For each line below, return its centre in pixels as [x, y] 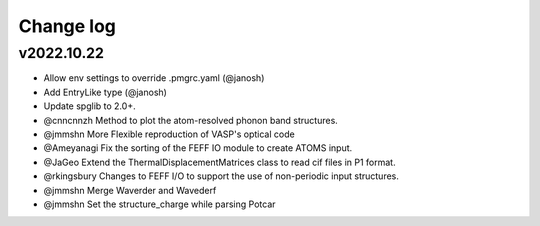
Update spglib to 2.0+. [89, 106]
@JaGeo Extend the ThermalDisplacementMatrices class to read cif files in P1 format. [219, 162]
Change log [67, 26]
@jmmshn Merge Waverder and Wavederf [130, 190]
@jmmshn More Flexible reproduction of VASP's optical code [169, 134]
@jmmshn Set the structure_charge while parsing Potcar [159, 204]
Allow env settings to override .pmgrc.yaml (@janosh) [154, 78]
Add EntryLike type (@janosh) [105, 92]
